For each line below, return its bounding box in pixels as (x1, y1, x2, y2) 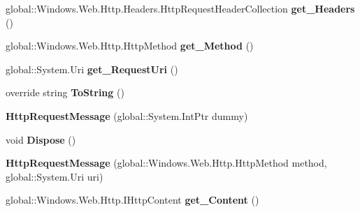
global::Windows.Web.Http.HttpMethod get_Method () (6, 38, 254, 53)
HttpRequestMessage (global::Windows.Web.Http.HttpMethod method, (6, 156, 327, 170)
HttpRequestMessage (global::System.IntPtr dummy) (6, 108, 248, 123)
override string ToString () (6, 85, 124, 100)
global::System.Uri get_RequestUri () (6, 61, 178, 76)
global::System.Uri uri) (6, 169, 103, 183)
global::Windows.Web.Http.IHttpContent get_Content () (6, 192, 259, 207)
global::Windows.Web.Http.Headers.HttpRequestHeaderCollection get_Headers (6, 1, 355, 15)
